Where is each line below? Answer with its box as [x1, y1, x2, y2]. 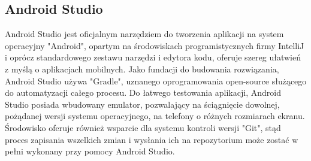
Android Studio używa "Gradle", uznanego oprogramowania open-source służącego [5, 74, 307, 87]
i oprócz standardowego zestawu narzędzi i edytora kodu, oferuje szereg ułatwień [5, 51, 301, 63]
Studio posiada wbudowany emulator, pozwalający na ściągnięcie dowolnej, [5, 98, 280, 110]
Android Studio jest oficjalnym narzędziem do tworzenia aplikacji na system [5, 28, 284, 40]
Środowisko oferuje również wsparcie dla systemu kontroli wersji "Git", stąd [5, 121, 281, 133]
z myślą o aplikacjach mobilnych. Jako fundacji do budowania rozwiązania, [5, 62, 279, 75]
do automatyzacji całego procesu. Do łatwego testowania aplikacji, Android [5, 86, 281, 99]
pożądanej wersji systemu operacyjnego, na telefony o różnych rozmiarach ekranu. [5, 110, 305, 122]
